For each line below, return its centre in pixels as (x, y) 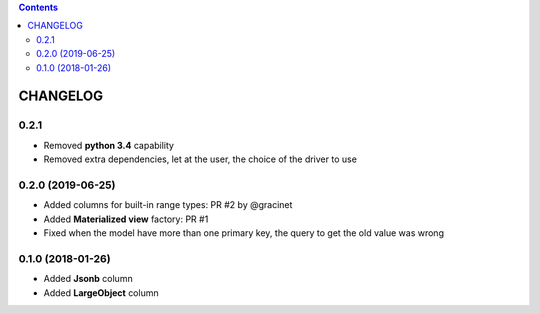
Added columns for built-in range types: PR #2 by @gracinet (168, 205)
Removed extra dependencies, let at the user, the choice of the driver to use (200, 159)
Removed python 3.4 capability (109, 145)
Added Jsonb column (88, 279)
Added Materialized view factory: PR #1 (126, 219)
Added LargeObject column (101, 292)
